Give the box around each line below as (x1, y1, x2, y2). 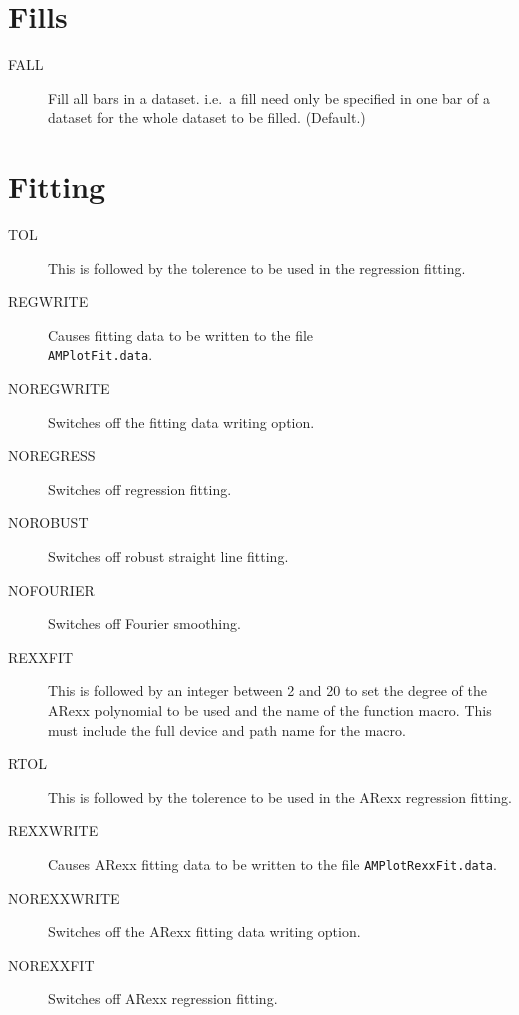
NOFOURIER (8, 579, 95, 600)
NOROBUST (8, 512, 89, 533)
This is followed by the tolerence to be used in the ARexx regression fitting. (48, 786, 512, 807)
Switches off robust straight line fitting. (48, 546, 289, 567)
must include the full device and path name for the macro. (48, 719, 406, 740)
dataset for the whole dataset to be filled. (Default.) (48, 107, 366, 128)
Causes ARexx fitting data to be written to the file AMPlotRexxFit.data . (48, 853, 497, 874)
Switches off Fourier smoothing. (48, 613, 241, 634)
